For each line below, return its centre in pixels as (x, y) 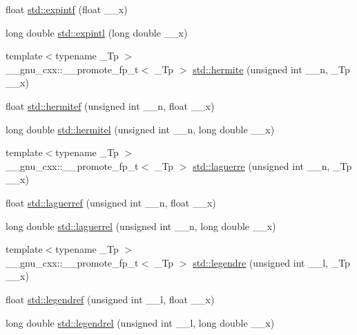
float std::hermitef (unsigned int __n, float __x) (110, 105)
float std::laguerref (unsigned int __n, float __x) (111, 202)
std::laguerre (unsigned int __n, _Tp (272, 165)
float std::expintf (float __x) (67, 9)
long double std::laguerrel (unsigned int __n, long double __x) (141, 226)
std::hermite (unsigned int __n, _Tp (271, 69)
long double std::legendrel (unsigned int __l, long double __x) (140, 322)
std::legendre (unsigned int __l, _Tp (271, 262)
